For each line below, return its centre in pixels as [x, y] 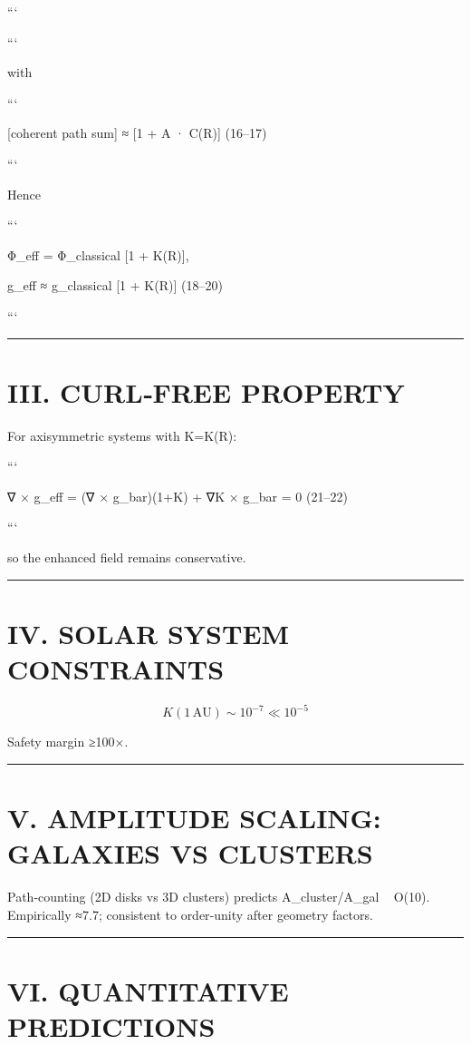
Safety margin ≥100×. [68, 742]
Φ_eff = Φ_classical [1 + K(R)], [98, 254]
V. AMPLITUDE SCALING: [194, 818]
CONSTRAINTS [116, 669]
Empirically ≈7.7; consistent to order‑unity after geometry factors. [190, 914]
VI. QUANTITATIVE [148, 990]
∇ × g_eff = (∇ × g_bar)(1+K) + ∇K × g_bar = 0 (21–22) [178, 496]
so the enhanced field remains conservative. [127, 557]
